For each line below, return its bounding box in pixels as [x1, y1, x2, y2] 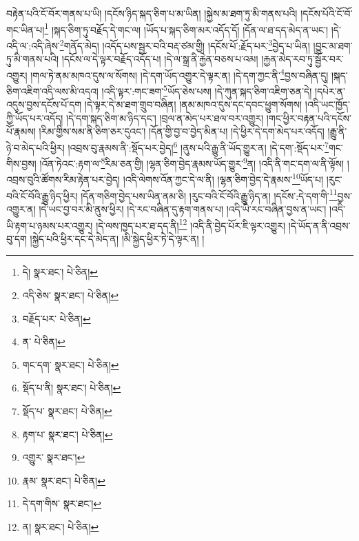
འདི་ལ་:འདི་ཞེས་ [6, 38, 60, 52]
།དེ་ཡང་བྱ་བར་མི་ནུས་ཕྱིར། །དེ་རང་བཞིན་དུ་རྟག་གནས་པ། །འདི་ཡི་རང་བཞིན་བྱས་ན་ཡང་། [39, 201, 327, 216]
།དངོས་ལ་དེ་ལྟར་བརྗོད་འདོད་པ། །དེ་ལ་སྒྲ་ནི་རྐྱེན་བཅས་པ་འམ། [61, 52, 258, 66]
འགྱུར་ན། [6, 201, 36, 216]
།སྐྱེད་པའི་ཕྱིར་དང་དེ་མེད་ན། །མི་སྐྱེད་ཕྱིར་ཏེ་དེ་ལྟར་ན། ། [30, 231, 205, 245]
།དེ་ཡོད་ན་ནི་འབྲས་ [288, 218, 351, 232]
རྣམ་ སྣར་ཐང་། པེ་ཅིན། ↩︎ [22, 473, 105, 487]
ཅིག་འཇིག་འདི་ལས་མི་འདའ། [6, 83, 99, 98]
